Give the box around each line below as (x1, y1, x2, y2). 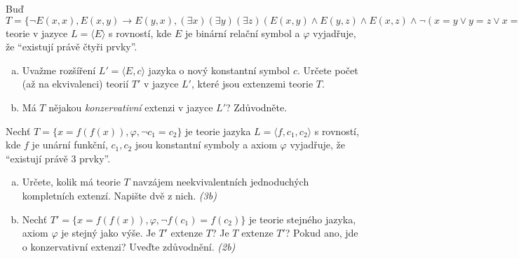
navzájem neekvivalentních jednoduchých (133, 174, 309, 189)
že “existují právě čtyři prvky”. (6, 39, 137, 54)
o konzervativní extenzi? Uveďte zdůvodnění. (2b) (22, 239, 236, 253)
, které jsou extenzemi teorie (191, 76, 314, 91)
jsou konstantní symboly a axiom (135, 137, 277, 152)
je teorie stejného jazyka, (248, 211, 356, 226)
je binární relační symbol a (185, 25, 300, 40)
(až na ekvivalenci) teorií (22, 76, 129, 91)
